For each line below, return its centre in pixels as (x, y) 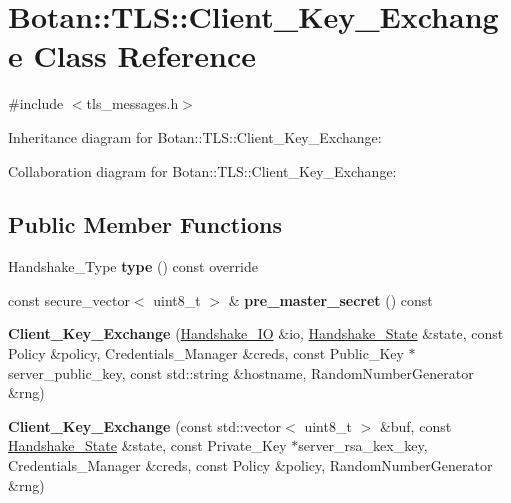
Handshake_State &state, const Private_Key (147, 445)
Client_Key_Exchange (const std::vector (145, 425)
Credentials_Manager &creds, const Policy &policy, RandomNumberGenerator (250, 465)
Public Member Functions (145, 224)
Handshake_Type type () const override (133, 266)
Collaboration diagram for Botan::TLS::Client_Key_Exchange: (202, 170)
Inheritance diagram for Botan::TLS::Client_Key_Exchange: (195, 136)
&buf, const (415, 425)
